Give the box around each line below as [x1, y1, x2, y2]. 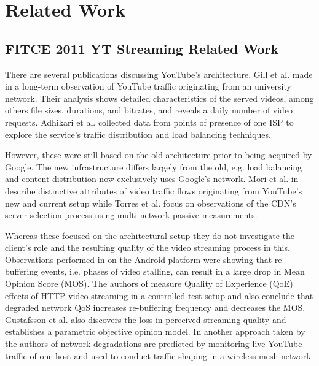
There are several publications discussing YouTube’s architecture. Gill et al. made [5, 67, 313, 80]
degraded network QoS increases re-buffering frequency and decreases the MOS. [5, 301, 305, 314]
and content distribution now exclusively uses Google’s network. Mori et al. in [5, 172, 299, 185]
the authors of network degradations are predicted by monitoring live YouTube [5, 337, 302, 350]
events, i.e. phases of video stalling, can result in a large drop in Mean [41, 265, 305, 278]
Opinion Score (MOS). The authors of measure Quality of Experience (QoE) [5, 277, 293, 290]
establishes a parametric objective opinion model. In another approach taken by [5, 325, 305, 338]
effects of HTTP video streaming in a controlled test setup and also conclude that [5, 289, 313, 302]
